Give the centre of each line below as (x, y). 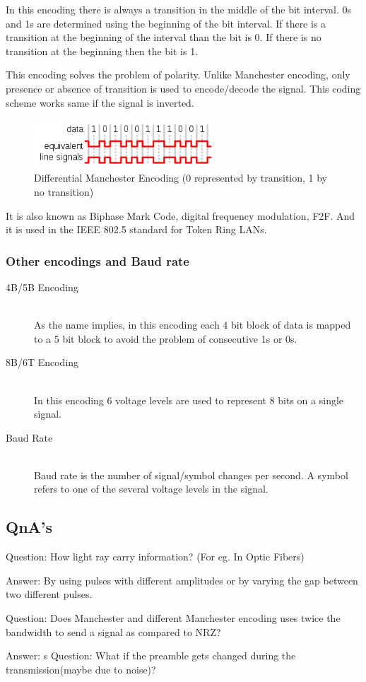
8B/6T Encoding (42, 362)
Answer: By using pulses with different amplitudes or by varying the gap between (182, 580)
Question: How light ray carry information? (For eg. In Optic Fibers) (155, 557)
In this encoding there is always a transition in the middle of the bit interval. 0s (178, 9)
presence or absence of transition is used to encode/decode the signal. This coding (183, 88)
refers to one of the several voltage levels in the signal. (151, 489)
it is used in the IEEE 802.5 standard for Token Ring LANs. (136, 229)
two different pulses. (49, 594)
